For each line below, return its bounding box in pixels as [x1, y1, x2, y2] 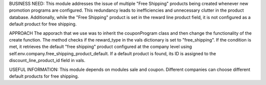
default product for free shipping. [9, 21, 77, 27]
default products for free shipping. [9, 73, 79, 79]
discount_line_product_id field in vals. [9, 58, 86, 64]
